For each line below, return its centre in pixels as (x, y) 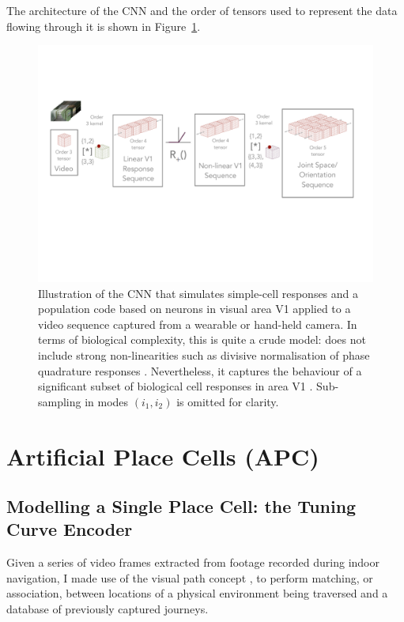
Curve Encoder (70, 529)
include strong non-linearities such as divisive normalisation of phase (204, 354)
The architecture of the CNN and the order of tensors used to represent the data (202, 10)
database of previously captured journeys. (108, 609)
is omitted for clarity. (228, 401)
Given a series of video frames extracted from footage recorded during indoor (193, 562)
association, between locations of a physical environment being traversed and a (197, 593)
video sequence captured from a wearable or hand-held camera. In (198, 324)
